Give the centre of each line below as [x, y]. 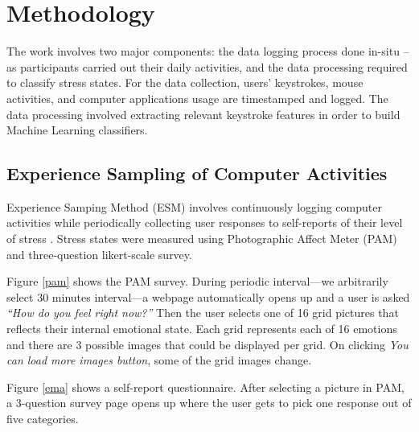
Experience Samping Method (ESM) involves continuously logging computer [194, 206]
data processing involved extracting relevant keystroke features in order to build [203, 114]
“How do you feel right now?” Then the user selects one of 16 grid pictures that [203, 313]
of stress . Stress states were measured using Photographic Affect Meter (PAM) [202, 239]
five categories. [43, 419]
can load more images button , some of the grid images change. [159, 360]
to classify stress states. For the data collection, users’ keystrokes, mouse [185, 82]
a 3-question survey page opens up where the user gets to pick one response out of [209, 403]
